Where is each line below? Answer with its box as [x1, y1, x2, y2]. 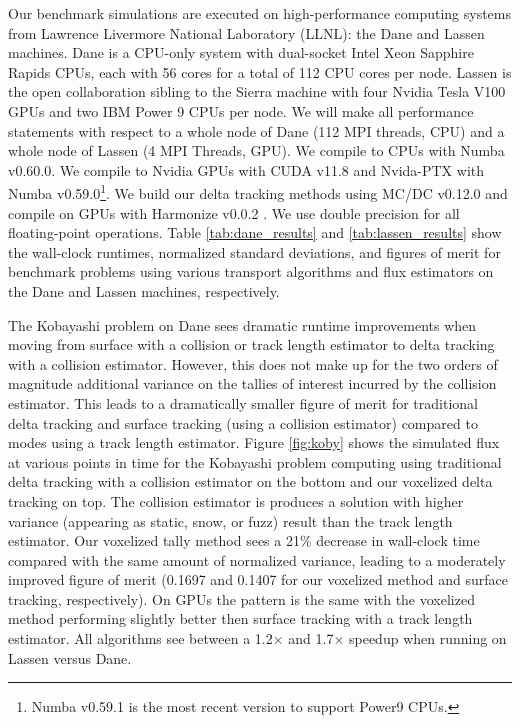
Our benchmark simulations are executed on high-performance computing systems [8, 3, 512, 23]
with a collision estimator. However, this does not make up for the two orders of [8, 353, 498, 374]
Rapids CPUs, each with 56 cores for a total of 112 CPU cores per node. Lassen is [8, 61, 512, 82]
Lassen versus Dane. [8, 647, 132, 668]
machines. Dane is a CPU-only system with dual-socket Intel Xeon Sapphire [8, 42, 474, 63]
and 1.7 [288, 628, 334, 649]
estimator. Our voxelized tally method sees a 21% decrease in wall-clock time [8, 530, 480, 551]
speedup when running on [348, 628, 507, 649]
